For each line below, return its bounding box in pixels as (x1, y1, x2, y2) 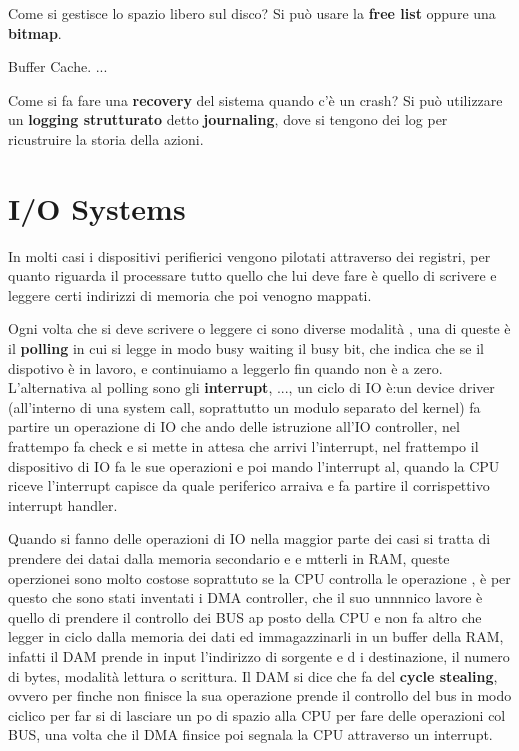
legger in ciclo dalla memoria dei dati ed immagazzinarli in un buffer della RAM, (8, 626, 504, 647)
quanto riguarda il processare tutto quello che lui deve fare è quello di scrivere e (8, 265, 497, 286)
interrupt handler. (8, 494, 118, 515)
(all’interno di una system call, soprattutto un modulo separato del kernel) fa (8, 396, 481, 417)
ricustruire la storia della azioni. (8, 128, 204, 149)
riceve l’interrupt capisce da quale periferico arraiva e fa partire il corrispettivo (8, 475, 490, 496)
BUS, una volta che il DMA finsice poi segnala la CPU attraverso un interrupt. (8, 724, 493, 745)
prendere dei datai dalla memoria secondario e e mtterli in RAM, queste (8, 548, 450, 568)
